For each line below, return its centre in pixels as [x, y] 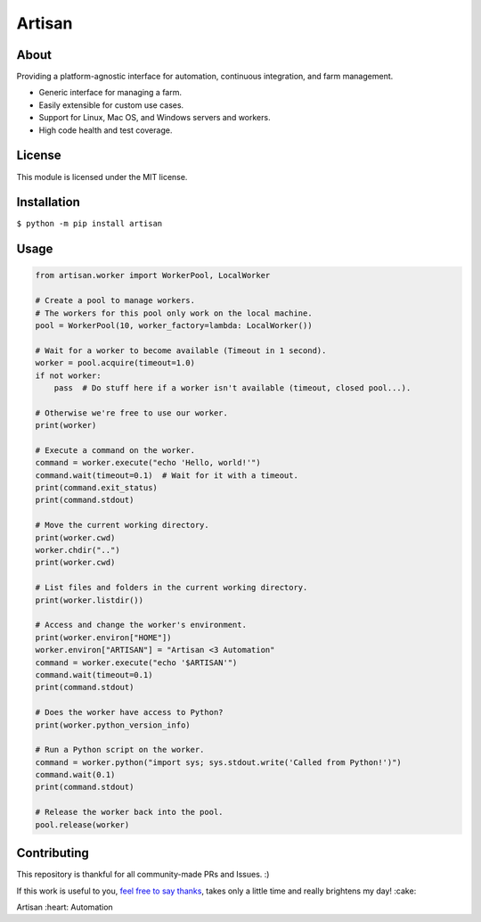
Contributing [53, 853]
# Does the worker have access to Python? [129, 712]
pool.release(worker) [82, 824]
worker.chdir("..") [77, 550]
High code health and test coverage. [106, 130]
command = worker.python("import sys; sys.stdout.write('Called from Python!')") [219, 762]
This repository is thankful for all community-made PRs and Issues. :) [143, 875]
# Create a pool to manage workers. [115, 300]
